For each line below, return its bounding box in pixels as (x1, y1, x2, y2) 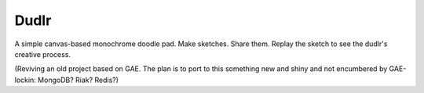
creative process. (14, 49, 71, 59)
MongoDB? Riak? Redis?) (38, 75, 119, 84)
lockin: (14, 75, 37, 84)
